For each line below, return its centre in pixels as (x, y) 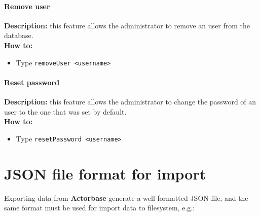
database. (19, 35)
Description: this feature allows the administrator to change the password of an (130, 102)
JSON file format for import (105, 173)
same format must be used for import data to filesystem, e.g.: (100, 208)
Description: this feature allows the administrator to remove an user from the (127, 25)
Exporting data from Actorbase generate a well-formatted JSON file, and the (126, 197)
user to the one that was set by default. (65, 111)
